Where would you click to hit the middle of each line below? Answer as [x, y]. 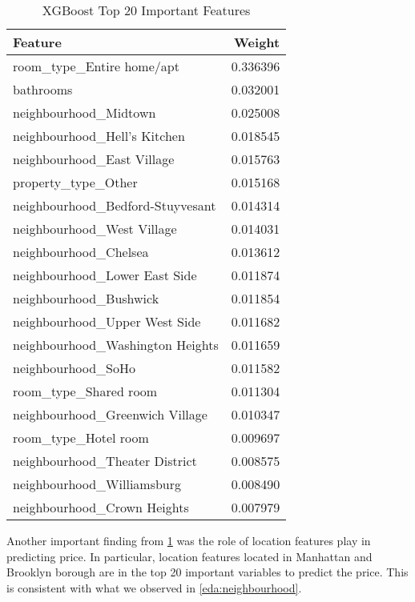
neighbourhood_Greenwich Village [110, 414]
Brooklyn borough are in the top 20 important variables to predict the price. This [207, 572]
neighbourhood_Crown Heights [101, 507]
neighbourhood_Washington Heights [116, 345]
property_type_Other [75, 182]
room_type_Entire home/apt [96, 66]
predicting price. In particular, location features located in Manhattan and [189, 556]
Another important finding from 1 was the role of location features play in [189, 540]
